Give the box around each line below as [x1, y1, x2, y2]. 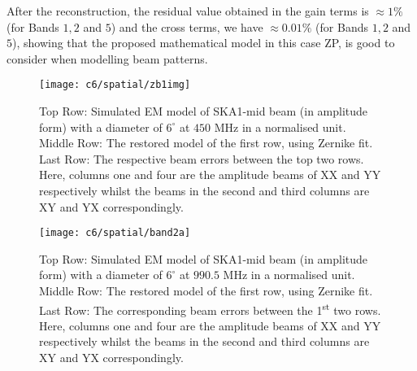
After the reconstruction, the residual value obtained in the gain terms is [7, 2, 369, 19]
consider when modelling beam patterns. [7, 50, 208, 67]
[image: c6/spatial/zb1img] [39, 79, 191, 91]
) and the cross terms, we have [111, 18, 263, 35]
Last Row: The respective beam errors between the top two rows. [39, 150, 364, 167]
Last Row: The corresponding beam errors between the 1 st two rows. [39, 299, 381, 318]
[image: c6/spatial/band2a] [39, 227, 191, 239]
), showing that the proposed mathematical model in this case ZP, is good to [12, 34, 395, 51]
